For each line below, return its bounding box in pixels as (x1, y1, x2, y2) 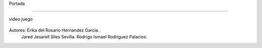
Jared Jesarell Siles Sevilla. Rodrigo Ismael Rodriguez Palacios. (21, 34, 147, 40)
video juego (9, 16, 33, 22)
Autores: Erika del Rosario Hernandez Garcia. (9, 27, 99, 33)
